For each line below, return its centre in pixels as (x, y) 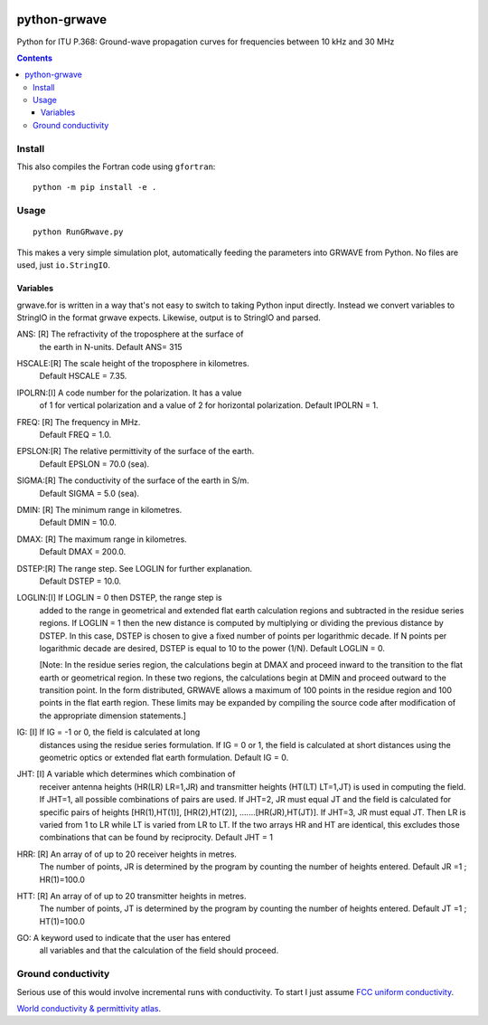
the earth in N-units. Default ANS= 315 (111, 346)
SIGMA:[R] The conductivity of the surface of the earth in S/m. (133, 480)
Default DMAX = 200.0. (83, 552)
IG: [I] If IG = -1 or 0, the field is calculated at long (108, 732)
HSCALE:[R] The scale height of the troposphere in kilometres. (133, 364)
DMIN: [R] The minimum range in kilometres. (99, 509)
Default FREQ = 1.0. (75, 435)
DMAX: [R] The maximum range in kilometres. (102, 539)
